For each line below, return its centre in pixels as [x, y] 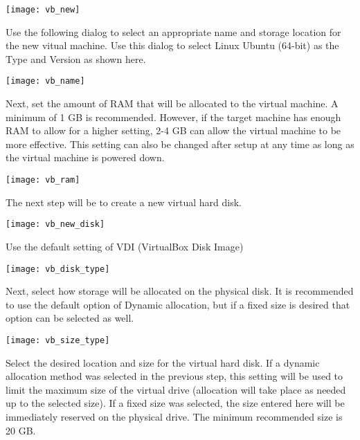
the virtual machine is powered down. [85, 157]
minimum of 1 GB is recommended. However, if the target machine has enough [173, 117]
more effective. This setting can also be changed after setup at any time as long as [180, 144]
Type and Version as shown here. [76, 58]
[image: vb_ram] [43, 180]
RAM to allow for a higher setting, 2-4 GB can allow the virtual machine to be [173, 130]
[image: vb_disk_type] [58, 269]
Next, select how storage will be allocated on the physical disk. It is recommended [180, 291]
